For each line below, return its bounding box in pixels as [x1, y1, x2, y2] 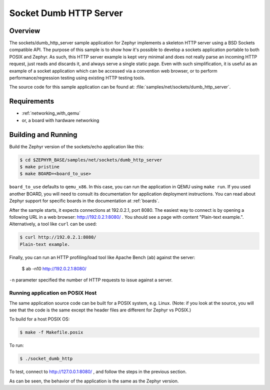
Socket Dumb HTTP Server [9, 8, 123, 19]
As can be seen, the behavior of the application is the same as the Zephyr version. [9, 378, 179, 384]
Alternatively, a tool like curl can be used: [9, 221, 97, 227]
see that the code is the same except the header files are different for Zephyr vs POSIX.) [9, 307, 191, 313]
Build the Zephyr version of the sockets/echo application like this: [9, 143, 144, 150]
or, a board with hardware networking [21, 117, 99, 123]
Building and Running [9, 130, 77, 139]
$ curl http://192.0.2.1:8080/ [19, 234, 97, 240]
